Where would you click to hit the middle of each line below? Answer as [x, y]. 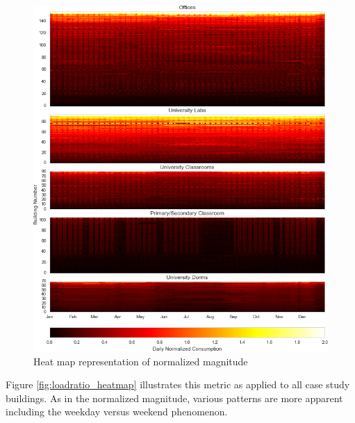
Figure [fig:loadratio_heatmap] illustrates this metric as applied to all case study [178, 384]
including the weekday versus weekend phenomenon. [117, 412]
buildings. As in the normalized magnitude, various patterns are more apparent [174, 398]
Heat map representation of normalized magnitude [141, 361]
